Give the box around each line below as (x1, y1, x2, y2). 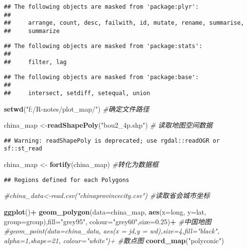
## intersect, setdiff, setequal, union (4, 89, 150, 97)
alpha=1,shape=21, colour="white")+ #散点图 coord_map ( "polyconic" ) (4, 235, 224, 245)
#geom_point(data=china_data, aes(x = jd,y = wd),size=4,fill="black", (4, 226, 220, 236)
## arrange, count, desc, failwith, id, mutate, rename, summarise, (4, 19, 244, 27)
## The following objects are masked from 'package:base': (4, 73, 199, 81)
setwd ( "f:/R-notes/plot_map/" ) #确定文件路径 (4, 103, 149, 114)
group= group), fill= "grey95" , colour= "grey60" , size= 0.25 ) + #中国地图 (4, 216, 212, 226)
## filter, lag (4, 58, 67, 66)
